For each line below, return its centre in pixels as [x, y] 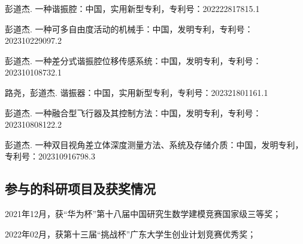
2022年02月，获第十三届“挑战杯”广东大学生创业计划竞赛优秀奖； [131, 234]
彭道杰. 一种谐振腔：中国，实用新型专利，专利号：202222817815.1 [132, 8]
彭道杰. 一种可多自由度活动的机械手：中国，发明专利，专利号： [129, 28]
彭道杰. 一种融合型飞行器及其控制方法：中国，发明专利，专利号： [133, 112]
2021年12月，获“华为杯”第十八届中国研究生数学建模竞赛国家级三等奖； [143, 214]
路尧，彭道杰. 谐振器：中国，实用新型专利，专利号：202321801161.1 [137, 92]
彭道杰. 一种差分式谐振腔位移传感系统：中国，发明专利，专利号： [133, 60]
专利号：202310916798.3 [50, 156]
